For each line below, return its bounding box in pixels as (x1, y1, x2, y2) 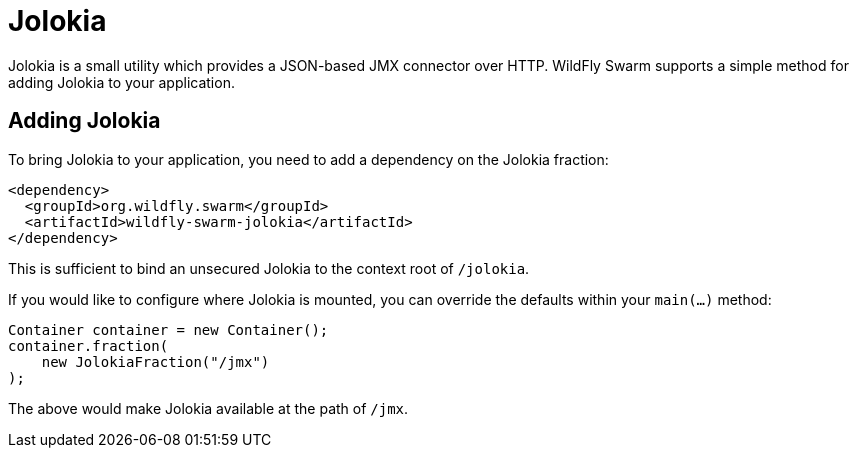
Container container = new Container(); (8, 321, 329, 338)
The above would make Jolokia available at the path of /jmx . (8, 399, 409, 417)
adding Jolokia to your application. (8, 73, 235, 91)
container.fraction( (8, 337, 169, 354)
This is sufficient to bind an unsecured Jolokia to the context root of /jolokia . (8, 259, 530, 277)
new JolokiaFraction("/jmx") (41, 353, 270, 370)
